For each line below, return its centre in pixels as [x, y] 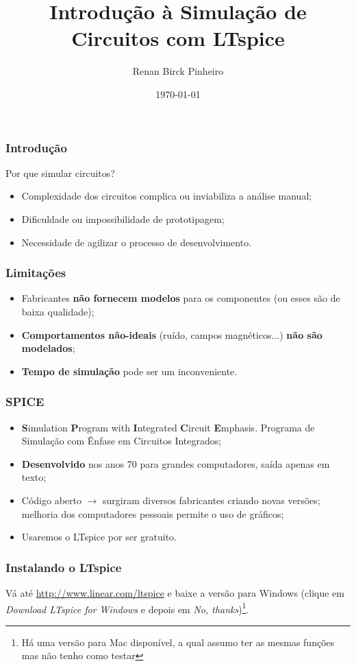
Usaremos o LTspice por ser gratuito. [99, 537]
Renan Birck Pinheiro [178, 71]
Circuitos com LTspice [178, 38]
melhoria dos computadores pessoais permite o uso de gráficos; [153, 513]
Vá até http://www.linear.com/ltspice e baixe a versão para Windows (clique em [175, 592]
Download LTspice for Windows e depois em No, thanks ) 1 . [127, 608]
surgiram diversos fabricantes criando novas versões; [212, 500]
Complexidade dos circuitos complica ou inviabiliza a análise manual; [167, 196]
